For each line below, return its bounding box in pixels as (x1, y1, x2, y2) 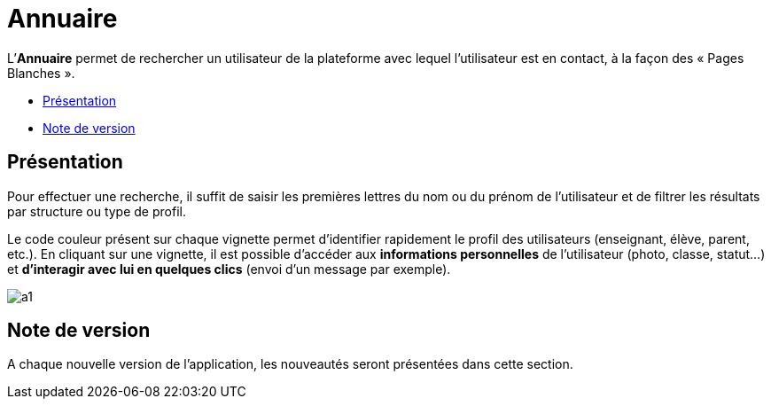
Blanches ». (7, 65, 75, 81)
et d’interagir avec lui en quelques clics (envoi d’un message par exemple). (7, 261, 451, 277)
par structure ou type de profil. (7, 203, 186, 219)
